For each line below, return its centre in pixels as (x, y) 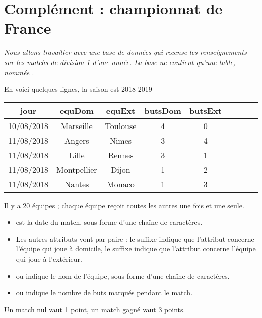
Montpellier (77, 169)
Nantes (77, 184)
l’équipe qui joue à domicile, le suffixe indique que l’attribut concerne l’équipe (136, 249)
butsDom (163, 110)
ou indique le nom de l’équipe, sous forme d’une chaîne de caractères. (123, 275)
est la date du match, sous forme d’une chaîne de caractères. (109, 222)
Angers (77, 140)
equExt (121, 110)
